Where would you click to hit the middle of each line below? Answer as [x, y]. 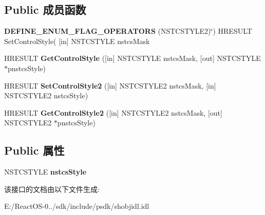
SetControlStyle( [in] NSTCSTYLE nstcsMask [77, 41]
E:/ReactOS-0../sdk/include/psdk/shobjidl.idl [77, 206]
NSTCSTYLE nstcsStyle [45, 172]
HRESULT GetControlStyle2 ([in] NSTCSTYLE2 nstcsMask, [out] [113, 112]
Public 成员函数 [45, 9]
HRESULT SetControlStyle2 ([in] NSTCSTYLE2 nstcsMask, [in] [110, 85]
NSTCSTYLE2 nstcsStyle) [46, 95]
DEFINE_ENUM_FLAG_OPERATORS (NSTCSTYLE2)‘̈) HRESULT [128, 31]
